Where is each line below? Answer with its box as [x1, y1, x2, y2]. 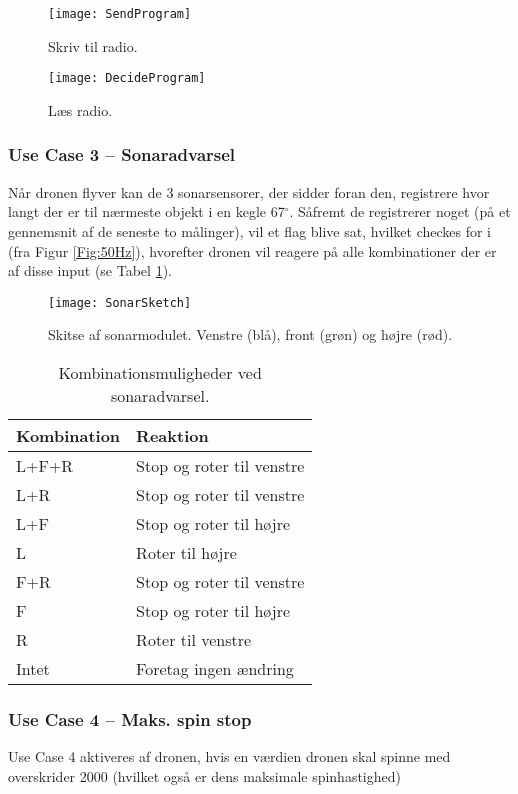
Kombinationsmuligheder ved [58, 360, 262, 384]
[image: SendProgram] [48, 7, 192, 21]
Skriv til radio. [48, 35, 138, 56]
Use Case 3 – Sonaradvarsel [8, 142, 236, 167]
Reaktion [136, 423, 209, 447]
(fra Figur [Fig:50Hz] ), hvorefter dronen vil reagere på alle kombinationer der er [8, 240, 497, 261]
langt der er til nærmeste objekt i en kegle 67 [8, 201, 285, 222]
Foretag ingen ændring [136, 656, 294, 680]
